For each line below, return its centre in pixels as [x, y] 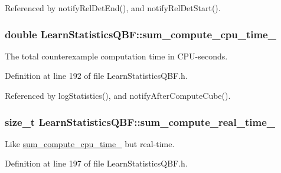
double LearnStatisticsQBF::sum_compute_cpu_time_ [140, 34]
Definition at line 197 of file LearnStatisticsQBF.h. [96, 163]
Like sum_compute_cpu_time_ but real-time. [90, 143]
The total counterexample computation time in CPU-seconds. [116, 56]
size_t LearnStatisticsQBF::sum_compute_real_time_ [140, 122]
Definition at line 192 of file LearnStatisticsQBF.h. [96, 76]
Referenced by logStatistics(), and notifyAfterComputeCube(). [118, 95]
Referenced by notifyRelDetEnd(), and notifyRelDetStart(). [113, 8]
